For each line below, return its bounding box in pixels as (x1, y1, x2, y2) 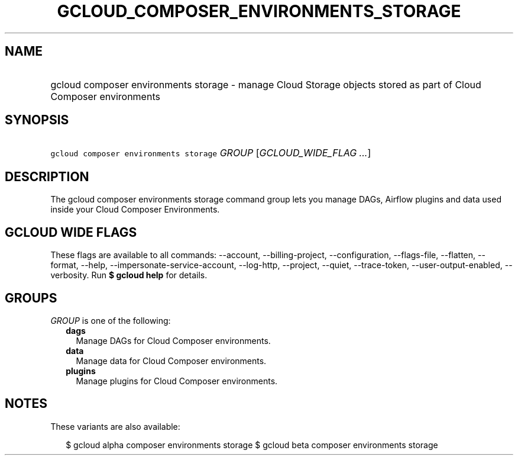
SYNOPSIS (5, 112, 69, 128)
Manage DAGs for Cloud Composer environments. (76, 335, 271, 346)
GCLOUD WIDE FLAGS (5, 224, 137, 240)
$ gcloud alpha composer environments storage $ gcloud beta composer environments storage (66, 439, 438, 450)
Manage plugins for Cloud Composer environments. (76, 375, 278, 386)
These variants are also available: (50, 421, 180, 432)
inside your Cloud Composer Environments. (50, 204, 220, 215)
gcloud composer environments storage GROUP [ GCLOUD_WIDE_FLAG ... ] (50, 147, 371, 159)
